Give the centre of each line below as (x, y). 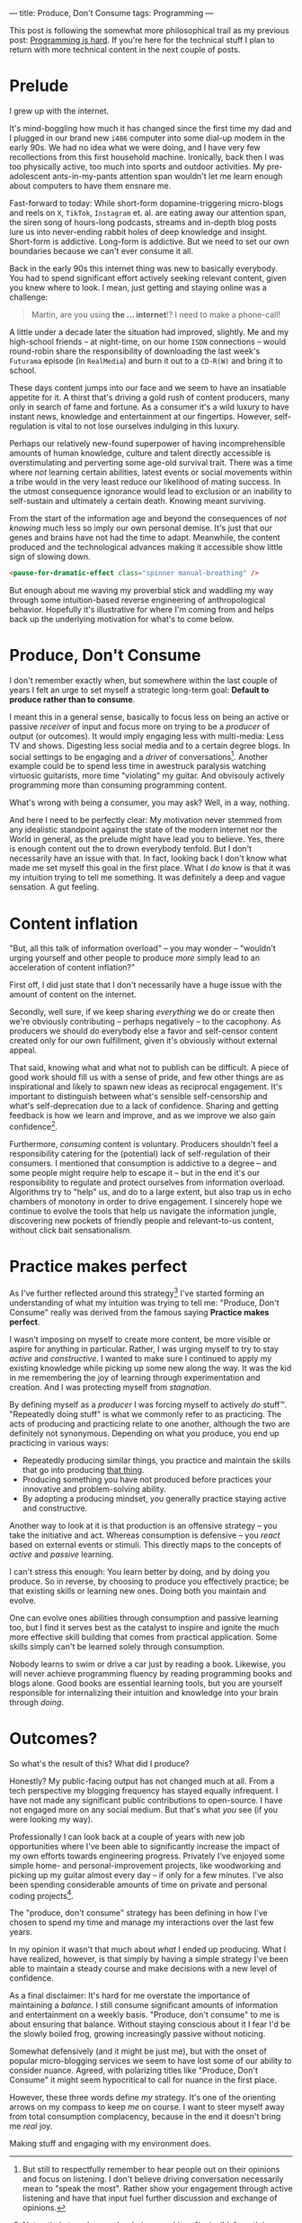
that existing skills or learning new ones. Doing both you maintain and (138, 1590)
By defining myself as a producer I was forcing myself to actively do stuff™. (148, 1405)
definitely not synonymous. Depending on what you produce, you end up (145, 1433)
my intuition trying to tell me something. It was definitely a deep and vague (147, 878)
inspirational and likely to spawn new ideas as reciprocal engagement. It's (146, 1087)
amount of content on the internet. (73, 995)
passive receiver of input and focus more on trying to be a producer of (140, 726)
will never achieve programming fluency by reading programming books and (151, 1673)
